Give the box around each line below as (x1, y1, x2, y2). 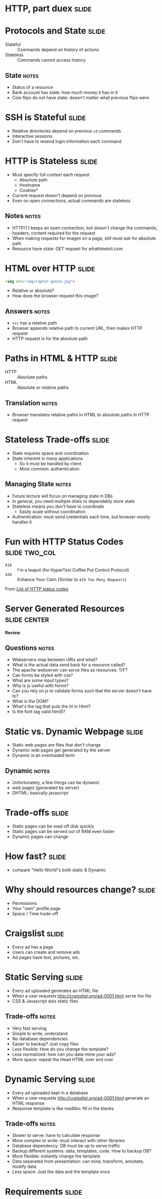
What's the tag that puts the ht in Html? (12, 703, 91, 709)
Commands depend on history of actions (17, 47, 99, 53)
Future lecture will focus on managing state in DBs (12, 493, 113, 499)
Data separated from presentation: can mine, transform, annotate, (12, 1158, 144, 1164)
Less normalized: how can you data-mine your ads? (12, 1051, 116, 1057)
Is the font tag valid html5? (12, 709, 66, 715)
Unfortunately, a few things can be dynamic (12, 780, 100, 786)
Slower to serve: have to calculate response (12, 1132, 100, 1138)
